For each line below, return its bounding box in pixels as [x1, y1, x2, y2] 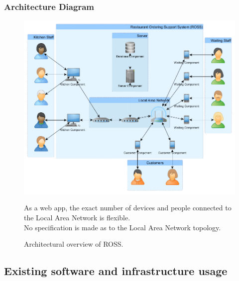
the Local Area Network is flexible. [24, 212, 130, 223]
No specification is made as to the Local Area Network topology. [24, 222, 221, 232]
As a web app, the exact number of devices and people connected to [24, 202, 232, 213]
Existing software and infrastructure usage [4, 263, 228, 279]
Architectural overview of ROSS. [24, 239, 123, 249]
